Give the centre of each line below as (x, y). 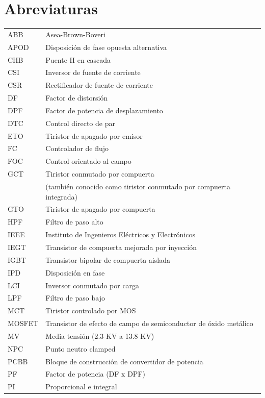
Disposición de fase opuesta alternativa (106, 47)
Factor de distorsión (77, 98)
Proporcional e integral (81, 387)
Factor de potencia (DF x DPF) (95, 374)
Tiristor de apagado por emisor (94, 135)
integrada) (61, 196)
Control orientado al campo (88, 161)
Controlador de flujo (77, 148)
